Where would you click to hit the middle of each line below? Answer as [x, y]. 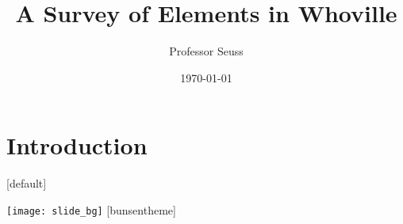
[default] [27, 183]
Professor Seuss [206, 51]
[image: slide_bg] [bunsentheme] [91, 209]
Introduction [77, 145]
